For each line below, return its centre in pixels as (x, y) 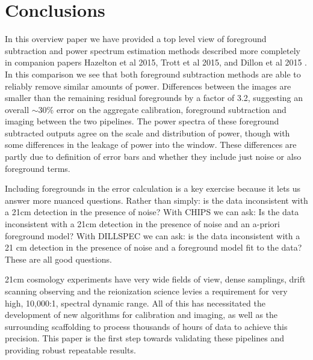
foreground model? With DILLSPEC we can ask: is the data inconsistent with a (153, 235)
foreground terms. (38, 168)
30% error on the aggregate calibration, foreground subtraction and (162, 109)
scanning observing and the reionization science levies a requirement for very (146, 291)
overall (17, 109)
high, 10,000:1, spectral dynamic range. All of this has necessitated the (135, 303)
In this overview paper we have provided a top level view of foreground (136, 39)
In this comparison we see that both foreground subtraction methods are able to (153, 74)
